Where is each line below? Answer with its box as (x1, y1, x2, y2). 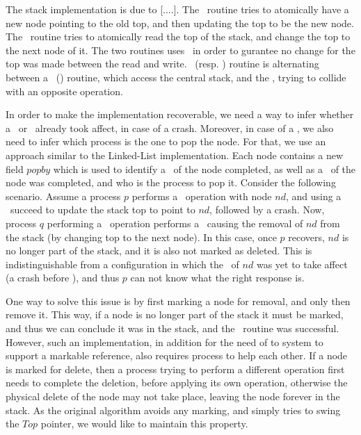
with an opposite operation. (6, 83, 123, 98)
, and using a (285, 188, 342, 203)
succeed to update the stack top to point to (10, 202, 195, 217)
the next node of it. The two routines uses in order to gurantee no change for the (6, 42, 355, 57)
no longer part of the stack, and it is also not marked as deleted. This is (6, 243, 312, 258)
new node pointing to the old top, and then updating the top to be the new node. (6, 15, 354, 30)
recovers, (288, 229, 325, 244)
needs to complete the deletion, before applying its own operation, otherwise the (6, 375, 348, 390)
